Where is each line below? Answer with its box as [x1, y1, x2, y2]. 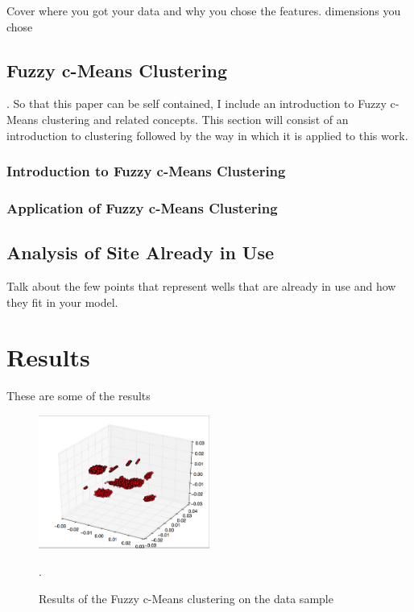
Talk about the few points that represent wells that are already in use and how [6, 278, 396, 295]
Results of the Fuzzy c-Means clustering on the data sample [39, 589, 333, 606]
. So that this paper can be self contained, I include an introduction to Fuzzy [6, 95, 387, 112]
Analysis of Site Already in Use [6, 240, 275, 265]
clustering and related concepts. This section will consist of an [42, 110, 349, 127]
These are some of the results [6, 387, 151, 404]
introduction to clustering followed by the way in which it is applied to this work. [6, 126, 408, 143]
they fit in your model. [6, 293, 118, 310]
